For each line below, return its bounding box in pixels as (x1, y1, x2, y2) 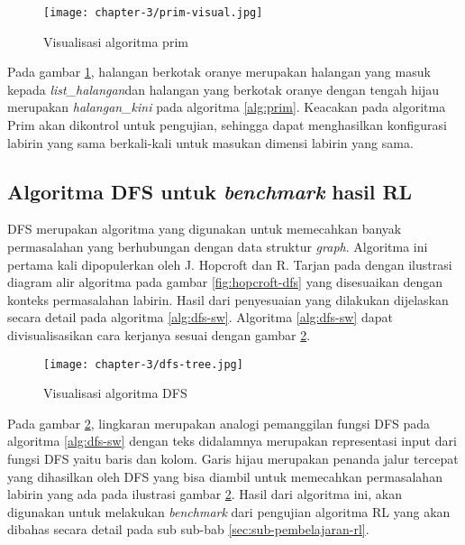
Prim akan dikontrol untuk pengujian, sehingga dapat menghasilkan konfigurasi (7, 115, 447, 134)
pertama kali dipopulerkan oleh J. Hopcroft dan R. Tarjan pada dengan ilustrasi (7, 254, 452, 273)
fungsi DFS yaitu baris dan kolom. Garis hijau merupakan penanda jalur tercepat (7, 449, 459, 468)
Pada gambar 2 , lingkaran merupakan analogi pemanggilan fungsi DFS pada (7, 413, 431, 432)
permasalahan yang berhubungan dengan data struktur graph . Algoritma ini (7, 237, 428, 256)
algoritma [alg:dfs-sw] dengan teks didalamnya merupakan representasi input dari (7, 431, 457, 450)
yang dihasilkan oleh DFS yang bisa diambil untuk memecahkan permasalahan (7, 466, 442, 485)
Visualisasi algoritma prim (43, 32, 188, 51)
